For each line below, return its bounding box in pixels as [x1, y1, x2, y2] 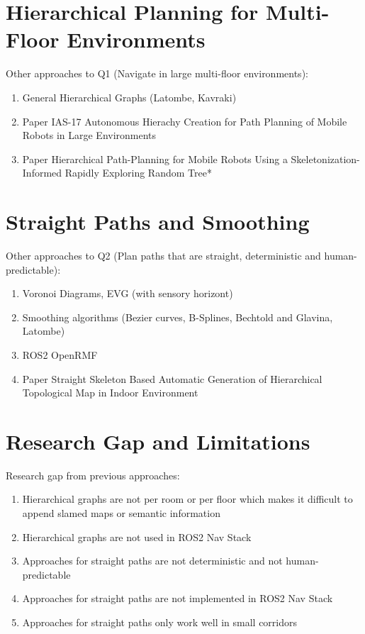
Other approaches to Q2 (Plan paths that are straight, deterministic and [6, 248, 321, 262]
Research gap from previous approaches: [6, 467, 180, 482]
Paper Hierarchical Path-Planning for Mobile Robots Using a [22, 151, 288, 166]
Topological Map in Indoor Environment [22, 385, 198, 400]
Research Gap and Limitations [6, 426, 310, 455]
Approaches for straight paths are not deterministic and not [22, 553, 283, 568]
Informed [22, 165, 62, 180]
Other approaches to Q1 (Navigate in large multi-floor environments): [6, 66, 308, 81]
